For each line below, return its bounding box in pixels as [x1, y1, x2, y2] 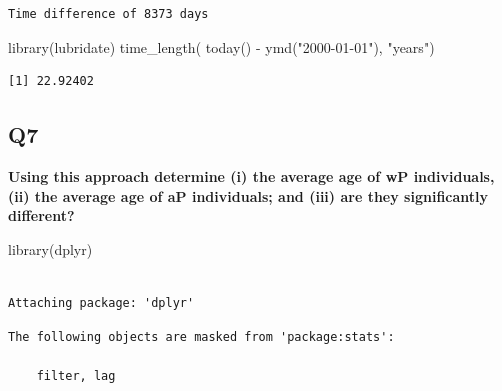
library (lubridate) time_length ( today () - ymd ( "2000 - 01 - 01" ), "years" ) [8, 36, 435, 57]
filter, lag [36, 368, 116, 383]
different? [8, 205, 75, 226]
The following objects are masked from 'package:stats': [8, 329, 395, 344]
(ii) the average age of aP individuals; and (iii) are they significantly [8, 185, 489, 206]
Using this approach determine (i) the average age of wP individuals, [8, 165, 495, 186]
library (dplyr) [8, 238, 93, 259]
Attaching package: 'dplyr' [8, 295, 195, 310]
